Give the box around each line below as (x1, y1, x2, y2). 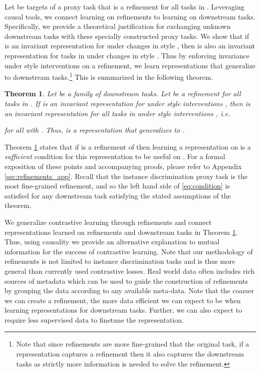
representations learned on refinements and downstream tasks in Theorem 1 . (4, 226, 238, 237)
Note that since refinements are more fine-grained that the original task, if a (16, 339, 250, 349)
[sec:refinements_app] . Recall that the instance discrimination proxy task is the (4, 171, 248, 181)
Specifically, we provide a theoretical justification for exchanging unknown (4, 21, 231, 31)
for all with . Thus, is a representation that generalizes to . (4, 125, 185, 135)
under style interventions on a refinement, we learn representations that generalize (4, 60, 256, 70)
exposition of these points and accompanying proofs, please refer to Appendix (4, 161, 242, 171)
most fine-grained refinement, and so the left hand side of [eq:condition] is (4, 181, 230, 191)
